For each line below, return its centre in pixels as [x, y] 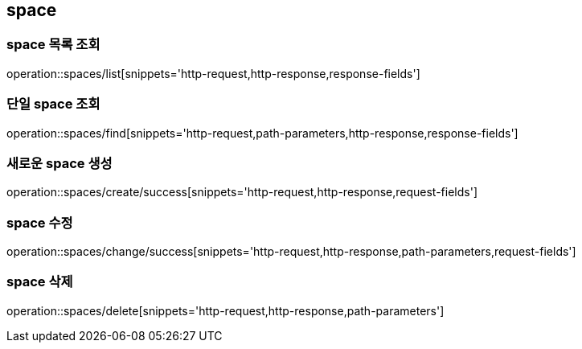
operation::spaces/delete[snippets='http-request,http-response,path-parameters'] [225, 310]
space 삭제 [40, 282]
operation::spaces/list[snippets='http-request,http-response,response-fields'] [213, 73]
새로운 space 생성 [59, 163]
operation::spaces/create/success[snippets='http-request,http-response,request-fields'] [242, 192]
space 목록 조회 [53, 45]
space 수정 [40, 222]
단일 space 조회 [53, 104]
